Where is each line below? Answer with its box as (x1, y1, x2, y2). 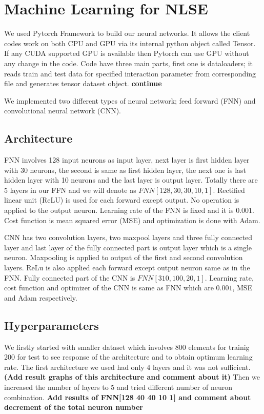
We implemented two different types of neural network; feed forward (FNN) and (4, 95, 256, 106)
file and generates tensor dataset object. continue (4, 78, 162, 89)
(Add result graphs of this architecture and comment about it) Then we (4, 371, 260, 382)
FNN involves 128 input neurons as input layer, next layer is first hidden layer (4, 154, 250, 165)
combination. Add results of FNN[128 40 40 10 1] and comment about (4, 391, 251, 402)
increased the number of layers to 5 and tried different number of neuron (4, 381, 232, 392)
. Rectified (213, 184, 245, 195)
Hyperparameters (4, 317, 99, 333)
